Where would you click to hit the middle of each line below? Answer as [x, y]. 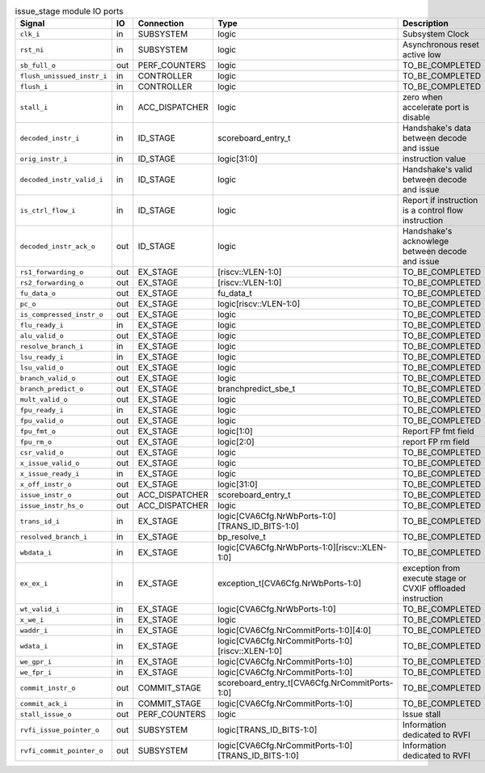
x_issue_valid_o [50, 463]
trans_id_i [40, 521]
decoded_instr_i [50, 138]
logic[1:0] [235, 431]
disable [416, 117]
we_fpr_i [36, 672]
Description [425, 23]
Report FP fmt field [438, 431]
